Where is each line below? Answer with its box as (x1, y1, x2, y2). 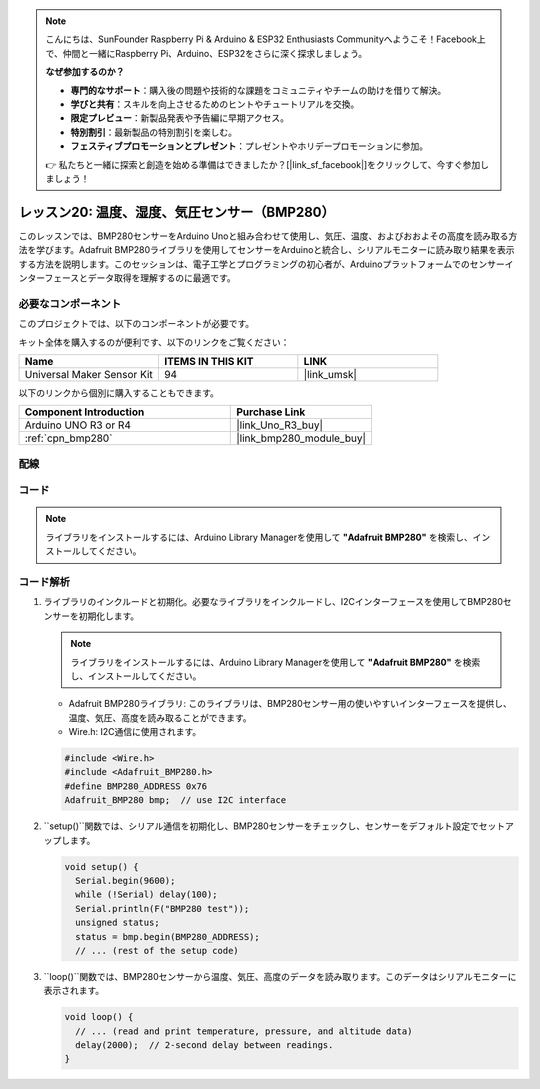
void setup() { (64, 861, 139, 872)
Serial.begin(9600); (75, 875, 176, 886)
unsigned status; (75, 917, 160, 929)
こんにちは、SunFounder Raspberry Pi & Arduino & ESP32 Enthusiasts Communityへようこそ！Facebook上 (45, 33, 487, 45)
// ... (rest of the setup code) (75, 945, 239, 956)
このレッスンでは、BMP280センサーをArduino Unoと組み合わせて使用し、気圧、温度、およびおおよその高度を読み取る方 (18, 230, 518, 242)
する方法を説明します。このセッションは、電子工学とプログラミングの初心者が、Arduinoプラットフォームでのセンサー (18, 258, 505, 270)
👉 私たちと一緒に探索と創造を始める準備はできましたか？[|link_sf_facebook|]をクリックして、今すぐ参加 (45, 158, 481, 170)
